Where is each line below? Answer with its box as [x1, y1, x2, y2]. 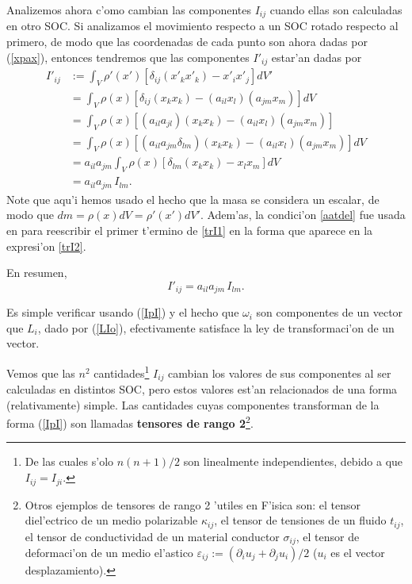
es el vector [330, 544, 385, 561]
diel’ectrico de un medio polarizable [25, 512, 198, 528]
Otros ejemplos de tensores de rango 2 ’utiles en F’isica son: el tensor [25, 496, 361, 513]
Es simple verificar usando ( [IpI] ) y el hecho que [6, 304, 239, 321]
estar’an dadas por [271, 48, 362, 65]
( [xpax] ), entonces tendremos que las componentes [6, 48, 250, 65]
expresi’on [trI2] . [6, 237, 86, 254]
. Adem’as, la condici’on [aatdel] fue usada [200, 206, 406, 223]
